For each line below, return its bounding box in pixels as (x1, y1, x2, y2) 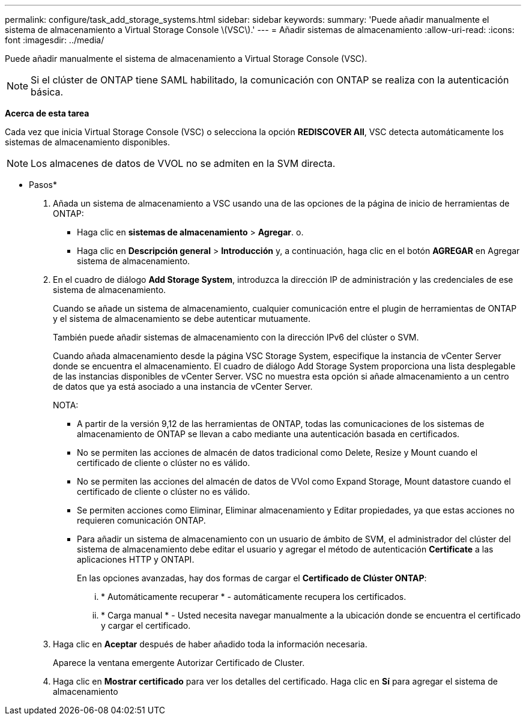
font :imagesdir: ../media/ (5, 35, 104, 45)
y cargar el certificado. (101, 620, 191, 631)
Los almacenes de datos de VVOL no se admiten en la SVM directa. (31, 157, 336, 169)
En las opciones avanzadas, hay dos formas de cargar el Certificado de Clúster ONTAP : (77, 573, 427, 583)
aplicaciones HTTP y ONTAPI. (77, 554, 195, 564)
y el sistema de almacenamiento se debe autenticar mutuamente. (53, 313, 311, 324)
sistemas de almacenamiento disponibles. (5, 137, 170, 147)
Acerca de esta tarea (5, 108, 89, 118)
